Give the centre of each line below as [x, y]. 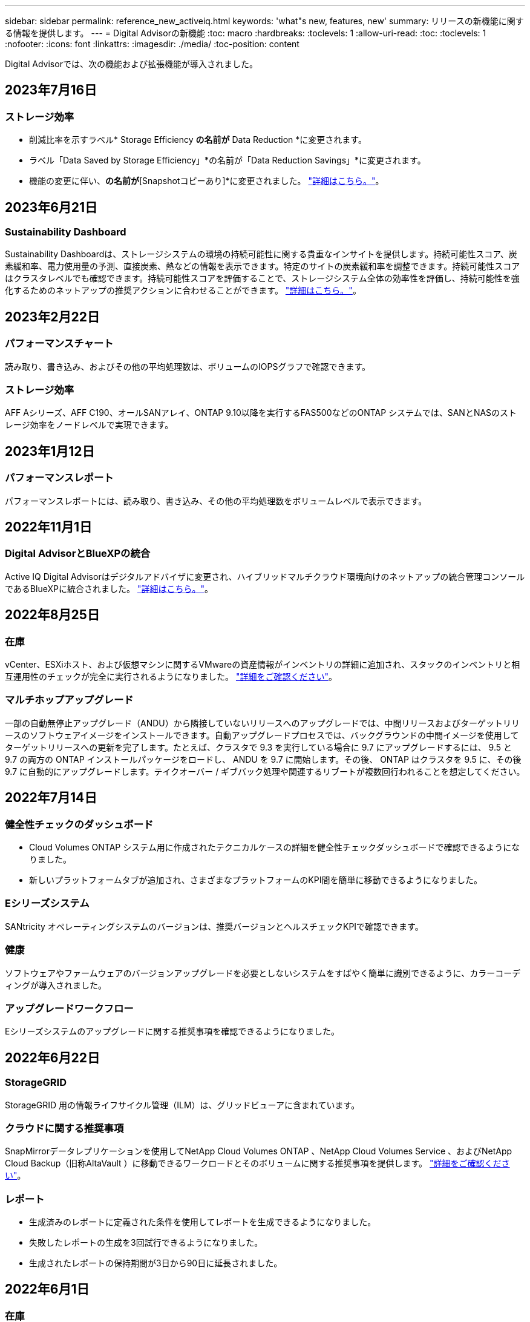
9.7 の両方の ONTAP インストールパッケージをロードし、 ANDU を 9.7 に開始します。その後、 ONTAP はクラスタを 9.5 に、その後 [263, 759]
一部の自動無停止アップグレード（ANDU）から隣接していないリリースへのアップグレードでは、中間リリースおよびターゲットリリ [262, 723]
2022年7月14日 [51, 798]
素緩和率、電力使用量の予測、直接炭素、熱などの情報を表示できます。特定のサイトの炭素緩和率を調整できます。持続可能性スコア [263, 266]
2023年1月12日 [50, 451]
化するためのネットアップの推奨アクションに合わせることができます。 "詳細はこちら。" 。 [183, 291]
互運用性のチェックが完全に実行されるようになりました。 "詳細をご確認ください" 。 [171, 677]
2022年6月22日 [52, 1057]
